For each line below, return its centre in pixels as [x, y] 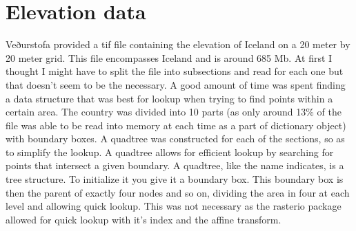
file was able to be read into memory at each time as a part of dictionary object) [176, 125]
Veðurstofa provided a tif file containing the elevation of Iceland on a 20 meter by [178, 44]
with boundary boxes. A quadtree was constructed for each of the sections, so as [175, 139]
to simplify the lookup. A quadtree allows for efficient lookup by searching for [170, 152]
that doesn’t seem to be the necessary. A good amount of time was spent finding [176, 84]
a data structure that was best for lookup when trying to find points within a [169, 98]
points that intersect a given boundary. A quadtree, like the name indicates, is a [175, 165]
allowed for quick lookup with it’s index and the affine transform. [144, 219]
